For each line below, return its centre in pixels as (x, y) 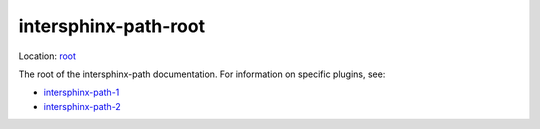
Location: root (47, 56)
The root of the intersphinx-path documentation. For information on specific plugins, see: (202, 74)
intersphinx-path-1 (81, 92)
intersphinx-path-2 (82, 106)
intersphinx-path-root (111, 26)
